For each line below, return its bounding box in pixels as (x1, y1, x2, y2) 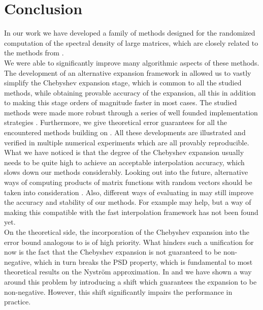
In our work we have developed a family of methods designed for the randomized (4, 27, 255, 38)
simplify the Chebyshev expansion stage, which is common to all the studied (4, 77, 242, 88)
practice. (4, 296, 31, 307)
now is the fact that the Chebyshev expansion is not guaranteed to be (4, 246, 221, 257)
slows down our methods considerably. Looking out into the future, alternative (4, 167, 248, 177)
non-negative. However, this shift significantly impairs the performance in (4, 286, 233, 297)
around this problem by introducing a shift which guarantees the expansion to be (4, 276, 257, 287)
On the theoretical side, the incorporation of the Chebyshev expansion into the (4, 227, 249, 237)
